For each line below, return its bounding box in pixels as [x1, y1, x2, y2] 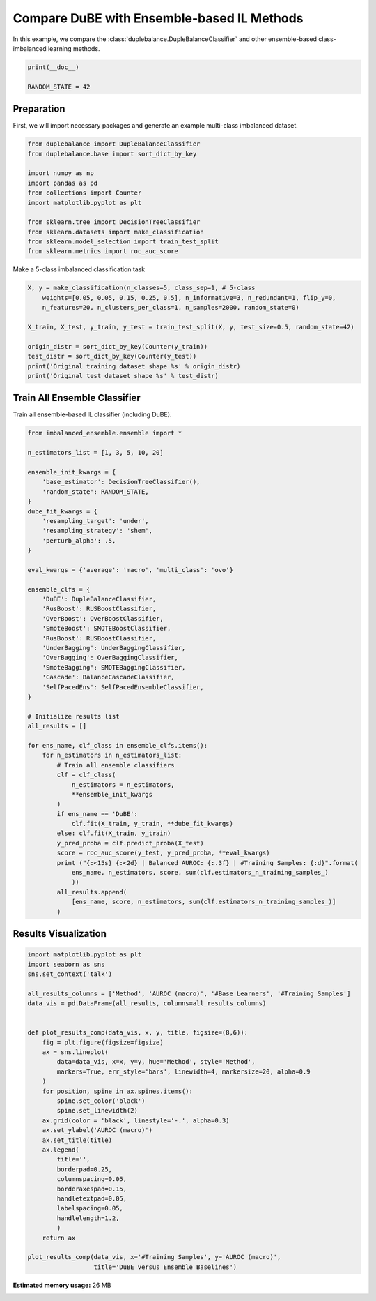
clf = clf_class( [56, 771, 116, 779]
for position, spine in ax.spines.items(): [42, 1087, 193, 1095]
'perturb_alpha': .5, [42, 536, 116, 544]
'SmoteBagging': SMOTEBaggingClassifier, [42, 663, 186, 671]
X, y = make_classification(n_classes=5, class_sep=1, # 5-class [27, 284, 256, 292]
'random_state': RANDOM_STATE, [42, 488, 149, 495]
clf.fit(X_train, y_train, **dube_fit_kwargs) [71, 820, 233, 828]
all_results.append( [56, 888, 127, 896]
